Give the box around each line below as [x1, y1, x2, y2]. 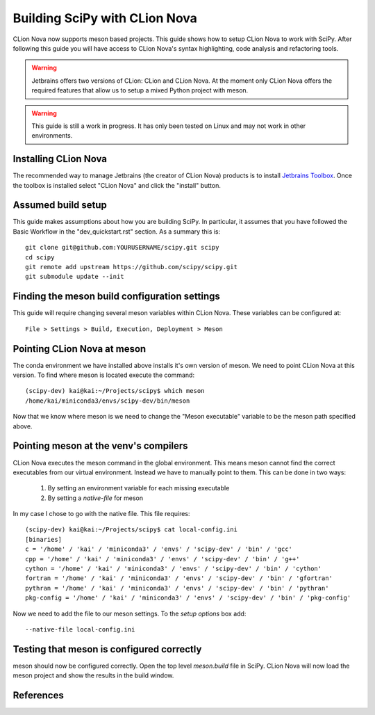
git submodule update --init [25, 273, 124, 281]
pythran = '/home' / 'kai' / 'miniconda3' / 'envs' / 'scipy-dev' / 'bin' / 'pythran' [25, 584, 329, 592]
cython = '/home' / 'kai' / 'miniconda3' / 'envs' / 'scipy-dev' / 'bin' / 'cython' [25, 565, 322, 573]
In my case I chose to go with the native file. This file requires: [12, 510, 190, 518]
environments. [31, 131, 73, 140]
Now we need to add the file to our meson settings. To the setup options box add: [12, 609, 247, 618]
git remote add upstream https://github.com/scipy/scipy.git [25, 263, 237, 271]
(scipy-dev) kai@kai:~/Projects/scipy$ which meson [25, 387, 205, 395]
